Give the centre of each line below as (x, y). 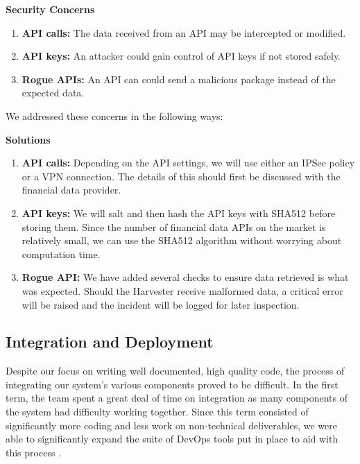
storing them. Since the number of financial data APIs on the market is (174, 226)
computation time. (61, 254)
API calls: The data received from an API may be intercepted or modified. (184, 32)
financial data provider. (71, 190)
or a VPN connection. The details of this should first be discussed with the (181, 176)
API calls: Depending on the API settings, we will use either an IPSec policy (188, 163)
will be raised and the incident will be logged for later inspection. (161, 304)
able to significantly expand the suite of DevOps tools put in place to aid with (172, 439)
